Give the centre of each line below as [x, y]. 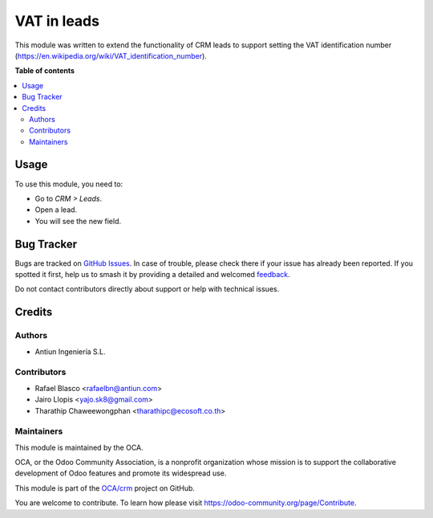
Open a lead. [56, 210]
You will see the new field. [78, 221]
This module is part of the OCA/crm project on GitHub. [105, 488]
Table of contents [45, 71]
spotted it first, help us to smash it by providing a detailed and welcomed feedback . [152, 275]
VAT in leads [57, 21]
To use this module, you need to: [69, 184]
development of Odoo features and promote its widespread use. [121, 473]
